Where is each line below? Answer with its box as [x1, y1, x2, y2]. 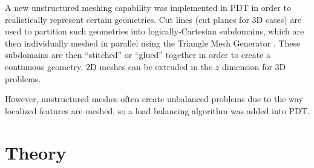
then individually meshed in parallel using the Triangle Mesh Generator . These [5, 36, 301, 49]
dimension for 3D [221, 60, 286, 73]
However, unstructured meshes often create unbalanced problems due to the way [5, 92, 303, 105]
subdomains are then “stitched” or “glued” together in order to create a [5, 48, 271, 61]
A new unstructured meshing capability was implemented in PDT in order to [5, 1, 291, 13]
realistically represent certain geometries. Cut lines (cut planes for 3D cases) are [5, 13, 302, 25]
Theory [5, 140, 67, 164]
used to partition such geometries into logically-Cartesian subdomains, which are [5, 25, 304, 37]
